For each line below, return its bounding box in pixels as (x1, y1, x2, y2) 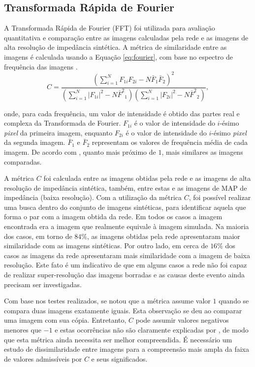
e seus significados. (91, 353, 148, 364)
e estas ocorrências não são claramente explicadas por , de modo (55, 325, 249, 335)
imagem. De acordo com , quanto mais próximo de (4, 146, 156, 157)
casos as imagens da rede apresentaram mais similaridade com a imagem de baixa (4, 250, 250, 260)
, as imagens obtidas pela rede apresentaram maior (87, 231, 240, 241)
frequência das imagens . (4, 61, 78, 71)
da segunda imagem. (4, 137, 65, 147)
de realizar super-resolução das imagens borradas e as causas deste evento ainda (4, 269, 245, 280)
